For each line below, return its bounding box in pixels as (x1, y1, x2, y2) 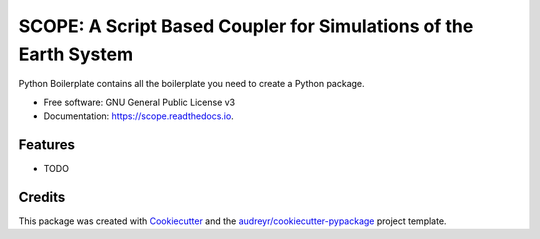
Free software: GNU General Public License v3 (43, 96, 236, 108)
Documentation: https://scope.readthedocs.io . (43, 110, 234, 122)
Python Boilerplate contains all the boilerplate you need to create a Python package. (18, 78, 365, 90)
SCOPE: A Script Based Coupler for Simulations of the (18, 15, 474, 37)
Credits (18, 188, 66, 205)
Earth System (18, 43, 134, 65)
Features (18, 136, 75, 153)
